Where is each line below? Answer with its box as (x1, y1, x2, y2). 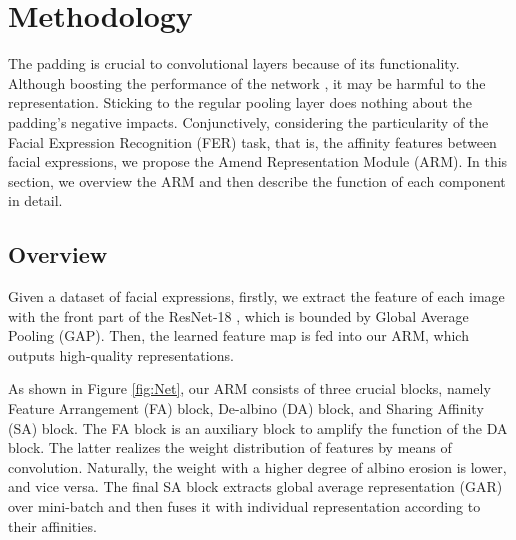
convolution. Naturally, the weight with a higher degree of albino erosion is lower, (8, 456, 507, 477)
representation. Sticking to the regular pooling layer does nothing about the (8, 92, 472, 113)
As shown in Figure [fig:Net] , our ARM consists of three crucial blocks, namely (8, 378, 491, 399)
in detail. (8, 190, 63, 211)
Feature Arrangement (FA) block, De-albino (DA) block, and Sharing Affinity (8, 398, 484, 419)
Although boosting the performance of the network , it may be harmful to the (8, 72, 486, 93)
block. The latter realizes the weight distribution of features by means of (8, 437, 452, 458)
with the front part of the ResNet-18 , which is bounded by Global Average (8, 305, 469, 326)
